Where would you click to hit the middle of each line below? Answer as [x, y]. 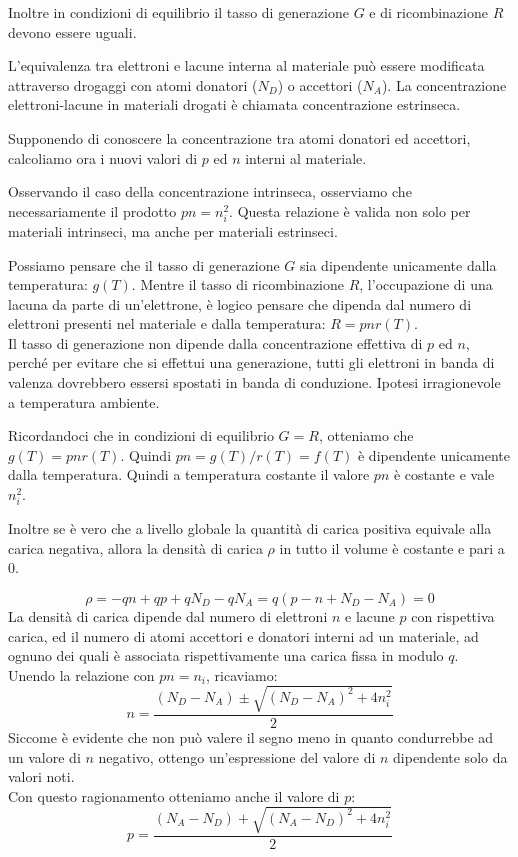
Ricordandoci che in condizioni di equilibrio [141, 435]
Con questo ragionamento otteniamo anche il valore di [174, 795]
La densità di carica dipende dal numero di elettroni [168, 615]
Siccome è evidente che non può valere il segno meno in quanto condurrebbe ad [251, 736]
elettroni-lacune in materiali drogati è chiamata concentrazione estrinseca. [234, 104]
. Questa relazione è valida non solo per [350, 210]
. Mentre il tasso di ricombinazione [237, 284]
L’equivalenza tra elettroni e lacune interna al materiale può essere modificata [246, 65]
